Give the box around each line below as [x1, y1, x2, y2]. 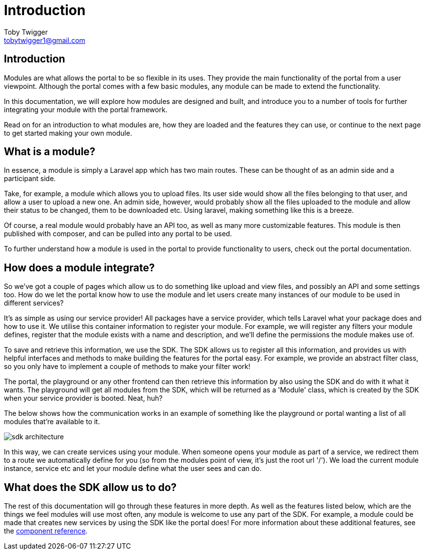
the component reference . [4, 527, 88, 535]
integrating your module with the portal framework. [4, 105, 168, 114]
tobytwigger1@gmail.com [4, 36, 85, 44]
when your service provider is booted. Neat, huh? [4, 394, 163, 403]
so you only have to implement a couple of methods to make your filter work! [4, 362, 251, 371]
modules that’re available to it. [4, 417, 100, 426]
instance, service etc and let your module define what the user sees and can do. [4, 464, 262, 473]
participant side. [4, 174, 56, 183]
